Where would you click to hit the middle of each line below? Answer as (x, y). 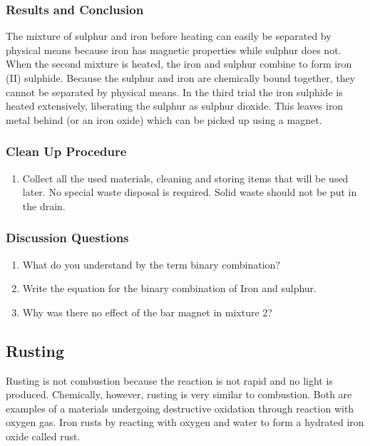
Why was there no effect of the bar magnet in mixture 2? (147, 312)
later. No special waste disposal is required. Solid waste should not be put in (190, 192)
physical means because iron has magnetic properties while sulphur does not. (174, 50)
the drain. (44, 206)
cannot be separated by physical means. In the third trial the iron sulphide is (174, 92)
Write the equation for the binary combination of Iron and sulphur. (169, 288)
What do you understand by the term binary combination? (151, 264)
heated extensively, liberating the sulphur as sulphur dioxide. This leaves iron (175, 106)
